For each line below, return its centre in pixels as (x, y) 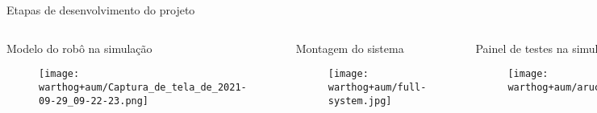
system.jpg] (360, 101)
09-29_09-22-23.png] (94, 101)
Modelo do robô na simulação (79, 48)
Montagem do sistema (350, 48)
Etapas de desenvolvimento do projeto (101, 10)
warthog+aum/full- (377, 87)
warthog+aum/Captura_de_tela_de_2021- (143, 87)
